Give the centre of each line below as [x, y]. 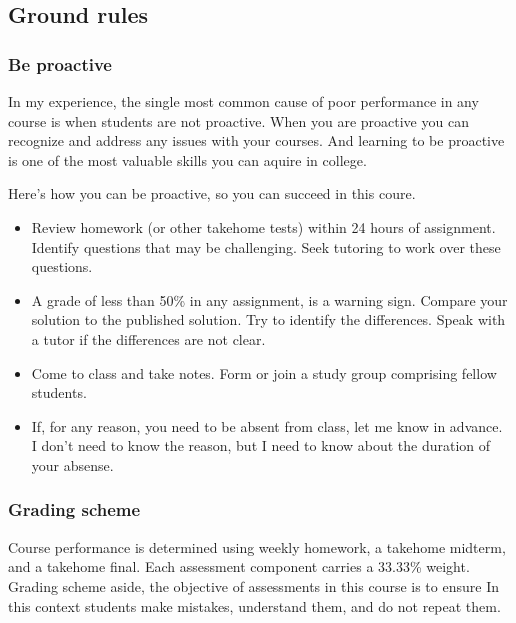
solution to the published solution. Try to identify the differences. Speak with [268, 319]
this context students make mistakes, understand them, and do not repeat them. [254, 605]
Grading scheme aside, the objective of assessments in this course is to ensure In [253, 585]
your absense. [72, 464]
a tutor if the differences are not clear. [148, 338]
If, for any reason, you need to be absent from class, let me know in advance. [267, 425]
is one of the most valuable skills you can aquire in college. [187, 159]
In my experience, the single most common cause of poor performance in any [243, 101]
